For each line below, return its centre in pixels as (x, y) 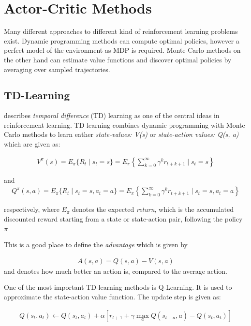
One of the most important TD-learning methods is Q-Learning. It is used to (118, 287)
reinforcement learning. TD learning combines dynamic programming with (114, 125)
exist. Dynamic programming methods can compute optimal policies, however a (122, 40)
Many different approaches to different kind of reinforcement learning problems (121, 31)
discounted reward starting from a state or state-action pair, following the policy (123, 218)
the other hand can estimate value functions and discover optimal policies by (118, 59)
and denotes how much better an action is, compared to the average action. (116, 271)
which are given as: (32, 144)
